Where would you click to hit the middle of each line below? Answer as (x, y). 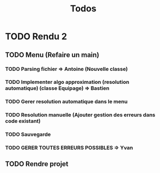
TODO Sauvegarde (28, 134)
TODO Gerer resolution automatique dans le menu (66, 102)
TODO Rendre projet (37, 164)
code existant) (23, 121)
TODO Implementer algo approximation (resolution (67, 82)
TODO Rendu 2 (36, 36)
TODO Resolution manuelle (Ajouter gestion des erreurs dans (80, 115)
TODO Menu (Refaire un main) (52, 55)
